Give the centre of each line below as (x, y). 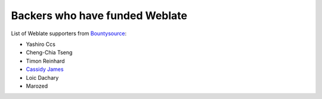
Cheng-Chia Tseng (49, 52)
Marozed (37, 86)
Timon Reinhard (45, 61)
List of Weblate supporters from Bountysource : (69, 33)
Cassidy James (45, 69)
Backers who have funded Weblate (99, 16)
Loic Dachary (42, 78)
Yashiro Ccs (41, 44)
